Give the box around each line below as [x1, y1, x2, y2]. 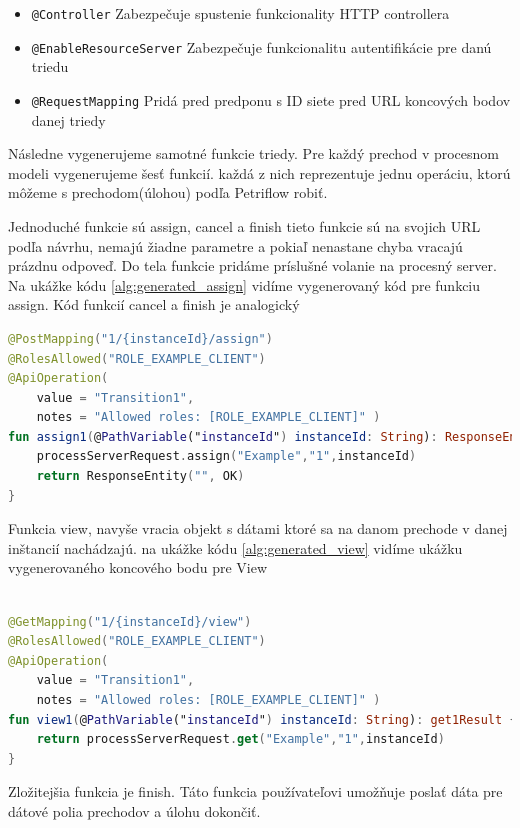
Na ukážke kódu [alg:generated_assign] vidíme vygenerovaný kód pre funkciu [8, 274, 481, 295]
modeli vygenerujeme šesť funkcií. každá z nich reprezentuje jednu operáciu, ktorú [8, 162, 511, 183]
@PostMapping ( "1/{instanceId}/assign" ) [8, 331, 273, 346]
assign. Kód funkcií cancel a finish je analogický [8, 294, 300, 315]
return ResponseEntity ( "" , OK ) [36, 469, 245, 484]
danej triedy [31, 109, 106, 130]
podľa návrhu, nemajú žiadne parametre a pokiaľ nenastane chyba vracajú [8, 235, 463, 256]
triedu [31, 56, 69, 77]
